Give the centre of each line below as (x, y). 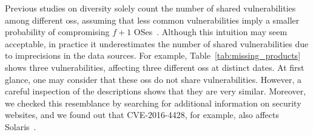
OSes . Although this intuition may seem (210, 32)
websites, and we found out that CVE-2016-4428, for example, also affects (142, 115)
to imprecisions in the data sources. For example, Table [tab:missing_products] (153, 55)
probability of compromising (57, 32)
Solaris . (21, 126)
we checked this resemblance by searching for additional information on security (153, 103)
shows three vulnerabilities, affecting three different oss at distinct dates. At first (155, 67)
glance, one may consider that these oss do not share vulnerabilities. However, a (153, 79)
